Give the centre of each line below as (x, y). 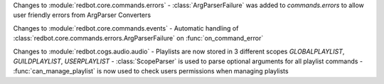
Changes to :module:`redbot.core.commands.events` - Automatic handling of (126, 28)
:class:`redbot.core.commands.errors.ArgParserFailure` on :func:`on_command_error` (138, 38)
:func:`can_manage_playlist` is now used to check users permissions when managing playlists (151, 71)
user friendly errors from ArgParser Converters (82, 15)
